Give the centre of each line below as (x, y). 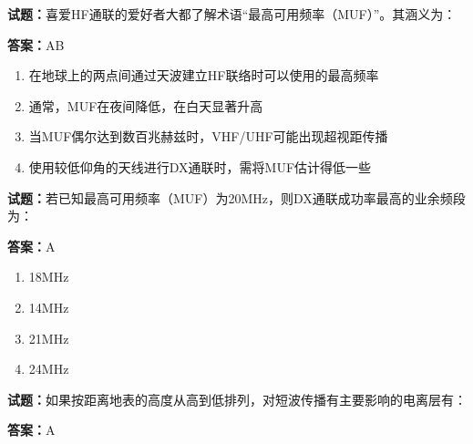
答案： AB (36, 44)
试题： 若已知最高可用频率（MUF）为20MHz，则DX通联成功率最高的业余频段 (236, 197)
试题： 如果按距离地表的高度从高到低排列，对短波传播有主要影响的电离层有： (237, 399)
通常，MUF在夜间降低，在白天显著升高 (146, 105)
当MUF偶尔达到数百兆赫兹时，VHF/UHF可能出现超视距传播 (208, 136)
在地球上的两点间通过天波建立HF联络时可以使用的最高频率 (204, 75)
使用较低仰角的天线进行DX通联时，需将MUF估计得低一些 (200, 166)
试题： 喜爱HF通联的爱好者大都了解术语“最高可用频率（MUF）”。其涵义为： (232, 14)
